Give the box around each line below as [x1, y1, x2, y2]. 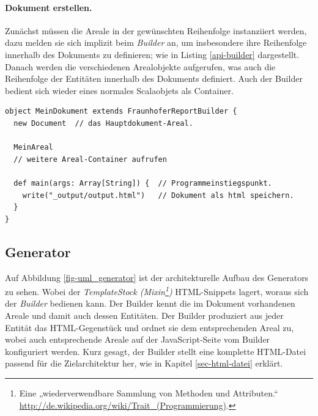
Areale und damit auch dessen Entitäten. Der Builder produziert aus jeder [5, 308, 284, 321]
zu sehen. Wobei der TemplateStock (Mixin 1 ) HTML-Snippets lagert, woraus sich [5, 283, 309, 297]
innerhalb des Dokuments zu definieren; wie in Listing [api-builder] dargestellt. [5, 48, 300, 60]
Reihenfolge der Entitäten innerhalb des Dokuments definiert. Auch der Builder [5, 72, 303, 85]
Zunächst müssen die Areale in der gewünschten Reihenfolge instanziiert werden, [5, 24, 307, 37]
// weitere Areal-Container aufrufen [13, 155, 167, 164]
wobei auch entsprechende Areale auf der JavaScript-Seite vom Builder [5, 333, 270, 346]
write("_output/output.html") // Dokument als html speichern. [22, 191, 294, 200]
